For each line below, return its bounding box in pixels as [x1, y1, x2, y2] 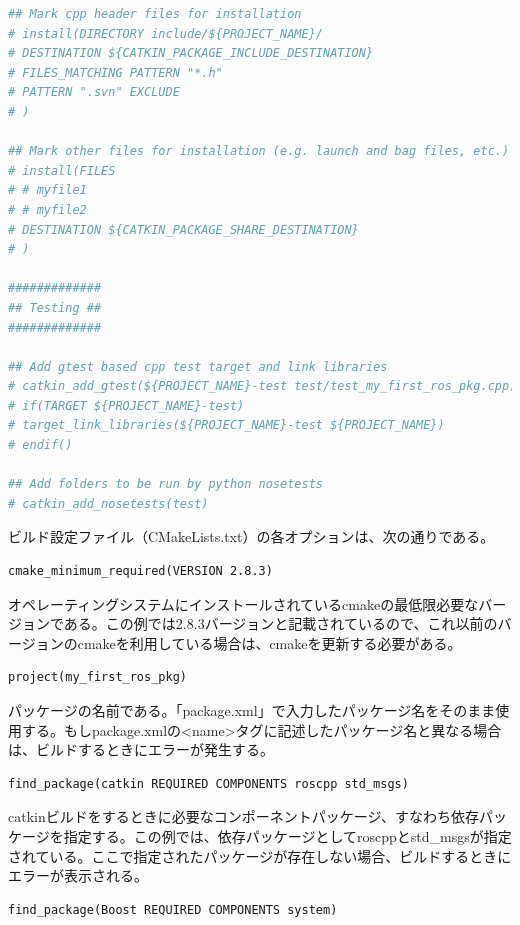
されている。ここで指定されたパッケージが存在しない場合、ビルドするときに [8, 845, 512, 866]
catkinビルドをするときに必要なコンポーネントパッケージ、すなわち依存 [8, 806, 480, 827]
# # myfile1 [8, 183, 87, 198]
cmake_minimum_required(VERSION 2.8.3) [8, 564, 273, 579]
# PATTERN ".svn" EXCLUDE [8, 85, 180, 100]
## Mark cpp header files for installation [8, 7, 302, 21]
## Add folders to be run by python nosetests [8, 477, 323, 492]
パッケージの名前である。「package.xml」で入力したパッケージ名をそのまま [8, 700, 496, 720]
